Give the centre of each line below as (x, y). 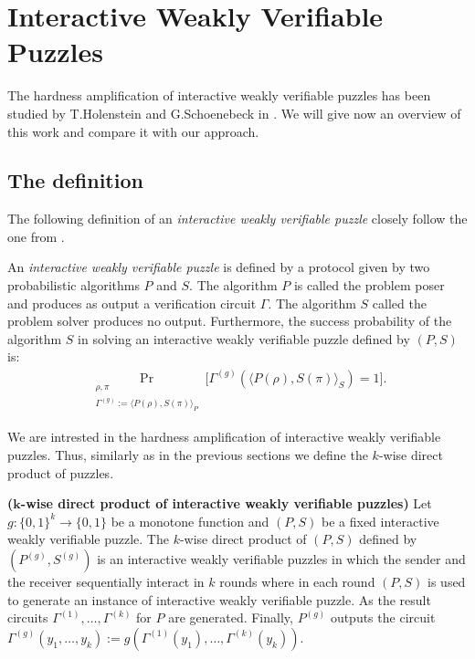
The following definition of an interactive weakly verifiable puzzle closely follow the (237, 219)
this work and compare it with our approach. (133, 131)
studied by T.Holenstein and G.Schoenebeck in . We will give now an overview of (234, 113)
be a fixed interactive (380, 521)
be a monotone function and (190, 521)
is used (447, 581)
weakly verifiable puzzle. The (88, 539)
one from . (36, 236)
